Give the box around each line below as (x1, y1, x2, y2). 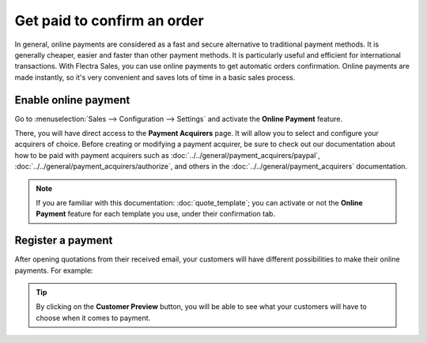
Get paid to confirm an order (14, 12, 205, 29)
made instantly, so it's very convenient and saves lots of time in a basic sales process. (14, 72, 296, 82)
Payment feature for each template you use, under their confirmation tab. (36, 209, 276, 219)
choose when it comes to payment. (36, 313, 151, 322)
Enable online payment (14, 93, 130, 107)
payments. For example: (14, 266, 93, 275)
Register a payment (14, 234, 113, 247)
